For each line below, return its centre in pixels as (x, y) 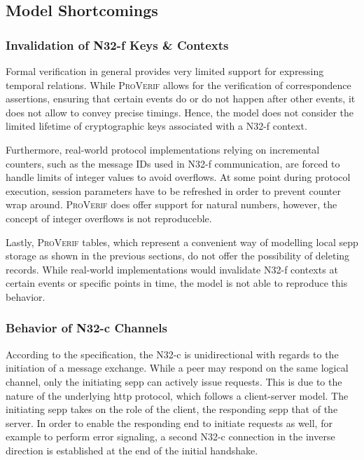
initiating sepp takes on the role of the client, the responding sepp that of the (172, 409)
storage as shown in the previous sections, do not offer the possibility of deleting (178, 256)
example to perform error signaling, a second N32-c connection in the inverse (170, 437)
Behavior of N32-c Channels (86, 328)
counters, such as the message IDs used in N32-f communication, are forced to (173, 163)
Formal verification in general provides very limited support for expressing (165, 71)
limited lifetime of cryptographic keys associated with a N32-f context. (156, 126)
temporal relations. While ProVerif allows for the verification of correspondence (178, 84)
